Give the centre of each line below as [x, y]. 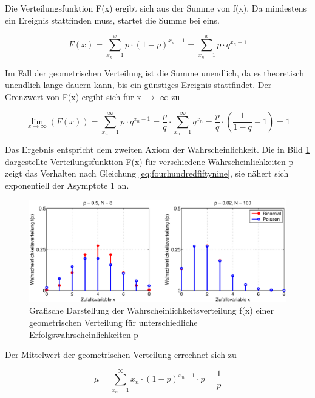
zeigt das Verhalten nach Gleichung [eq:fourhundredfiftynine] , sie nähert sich [147, 173]
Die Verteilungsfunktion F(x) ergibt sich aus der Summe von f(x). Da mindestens [156, 8]
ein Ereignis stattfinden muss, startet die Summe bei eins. [112, 20]
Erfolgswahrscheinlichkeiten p [84, 334]
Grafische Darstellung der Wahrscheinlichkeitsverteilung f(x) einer [151, 310]
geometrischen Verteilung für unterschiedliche [113, 322]
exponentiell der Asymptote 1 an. [67, 185]
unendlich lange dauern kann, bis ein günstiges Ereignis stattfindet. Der [138, 85]
